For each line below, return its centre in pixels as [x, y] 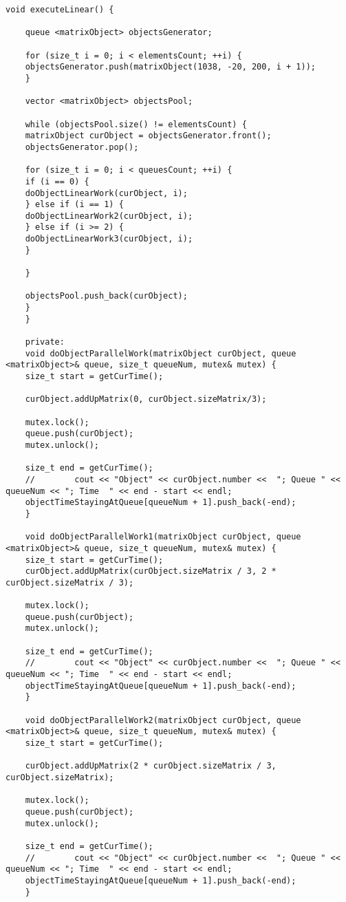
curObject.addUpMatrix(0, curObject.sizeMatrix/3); [146, 399]
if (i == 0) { [57, 181]
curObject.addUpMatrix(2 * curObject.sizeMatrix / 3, [151, 766]
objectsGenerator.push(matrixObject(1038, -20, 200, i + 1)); [171, 67]
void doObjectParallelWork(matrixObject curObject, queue [161, 353]
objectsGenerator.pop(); [82, 147]
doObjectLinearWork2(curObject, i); [109, 216]
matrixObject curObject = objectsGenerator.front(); [148, 136]
